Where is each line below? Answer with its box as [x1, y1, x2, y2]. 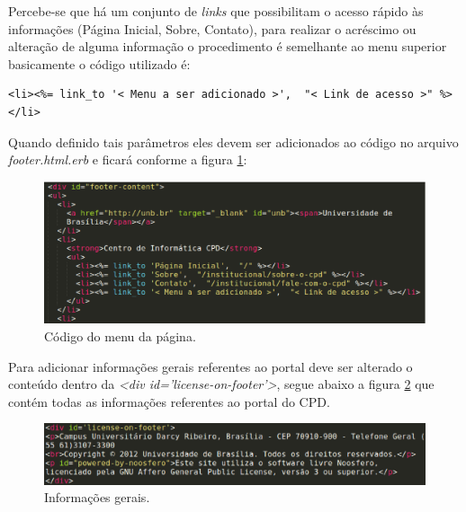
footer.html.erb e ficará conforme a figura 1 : [8, 150, 247, 169]
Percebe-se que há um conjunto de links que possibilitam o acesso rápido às [8, 2, 424, 20]
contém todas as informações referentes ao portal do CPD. [8, 392, 330, 410]
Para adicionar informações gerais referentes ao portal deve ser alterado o [8, 357, 413, 375]
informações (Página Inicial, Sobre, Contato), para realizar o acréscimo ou [8, 19, 417, 38]
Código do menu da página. [44, 326, 196, 345]
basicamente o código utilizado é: [8, 54, 191, 73]
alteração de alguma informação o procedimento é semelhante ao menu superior [8, 37, 447, 56]
